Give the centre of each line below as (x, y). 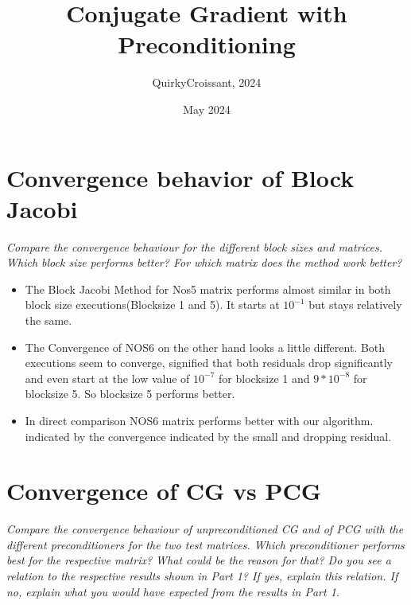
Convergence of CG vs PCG (164, 491)
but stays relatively (355, 304)
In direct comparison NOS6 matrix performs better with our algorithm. (199, 420)
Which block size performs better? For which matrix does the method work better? (204, 262)
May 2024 (207, 109)
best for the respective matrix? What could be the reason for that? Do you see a (199, 560)
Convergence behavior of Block (180, 177)
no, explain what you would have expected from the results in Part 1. (173, 591)
